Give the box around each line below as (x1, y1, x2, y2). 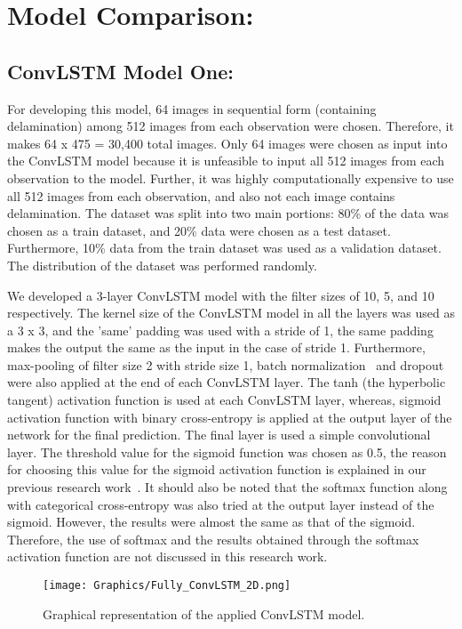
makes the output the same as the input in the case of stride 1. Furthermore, (7, 338, 426, 357)
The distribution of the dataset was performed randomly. (7, 255, 317, 274)
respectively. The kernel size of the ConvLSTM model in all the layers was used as (7, 303, 455, 322)
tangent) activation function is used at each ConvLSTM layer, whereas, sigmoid (7, 391, 442, 409)
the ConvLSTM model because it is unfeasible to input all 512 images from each (7, 151, 445, 170)
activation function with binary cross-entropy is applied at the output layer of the (7, 407, 452, 426)
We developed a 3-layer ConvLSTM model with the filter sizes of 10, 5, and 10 (7, 286, 434, 304)
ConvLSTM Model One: (7, 57, 234, 85)
